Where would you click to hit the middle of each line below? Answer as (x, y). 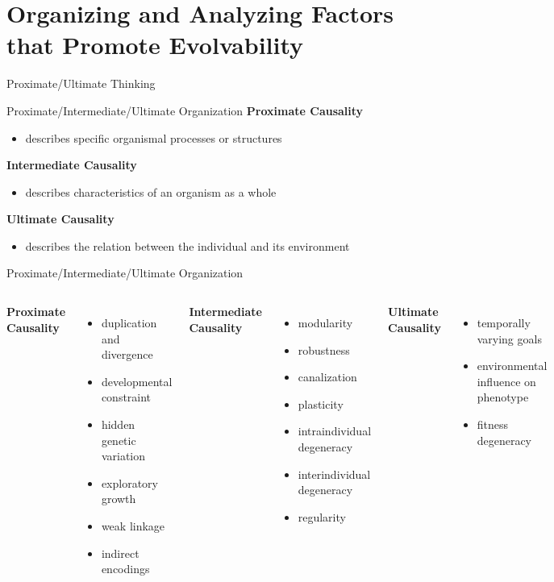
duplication (129, 323)
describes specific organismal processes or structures (154, 137)
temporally (504, 323)
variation (123, 456)
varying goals (509, 338)
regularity (322, 516)
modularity (325, 323)
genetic (119, 440)
